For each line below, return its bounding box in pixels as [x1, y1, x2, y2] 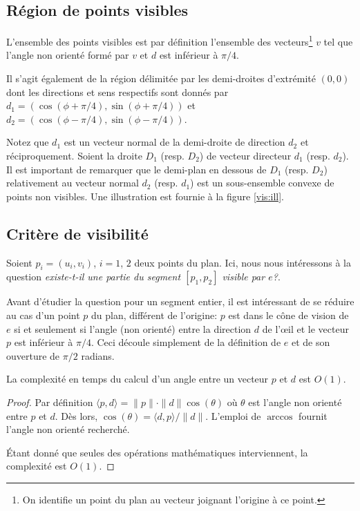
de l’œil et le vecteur [262, 321, 349, 336]
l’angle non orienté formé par [6, 48, 129, 62]
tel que [323, 34, 353, 48]
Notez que [6, 135, 49, 149]
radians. [81, 348, 115, 363]
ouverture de [6, 348, 60, 363]
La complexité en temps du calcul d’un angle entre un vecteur [6, 372, 269, 386]
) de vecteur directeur [199, 148, 292, 163]
